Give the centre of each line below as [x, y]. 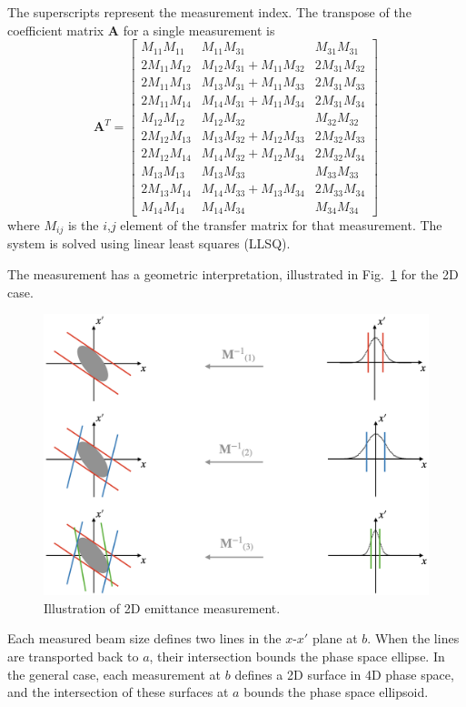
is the [83, 225]
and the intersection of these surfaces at [118, 692]
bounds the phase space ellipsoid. [336, 692]
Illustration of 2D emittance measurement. [162, 607]
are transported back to [73, 656]
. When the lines [413, 638]
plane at [335, 638]
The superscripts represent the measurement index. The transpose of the [209, 12]
